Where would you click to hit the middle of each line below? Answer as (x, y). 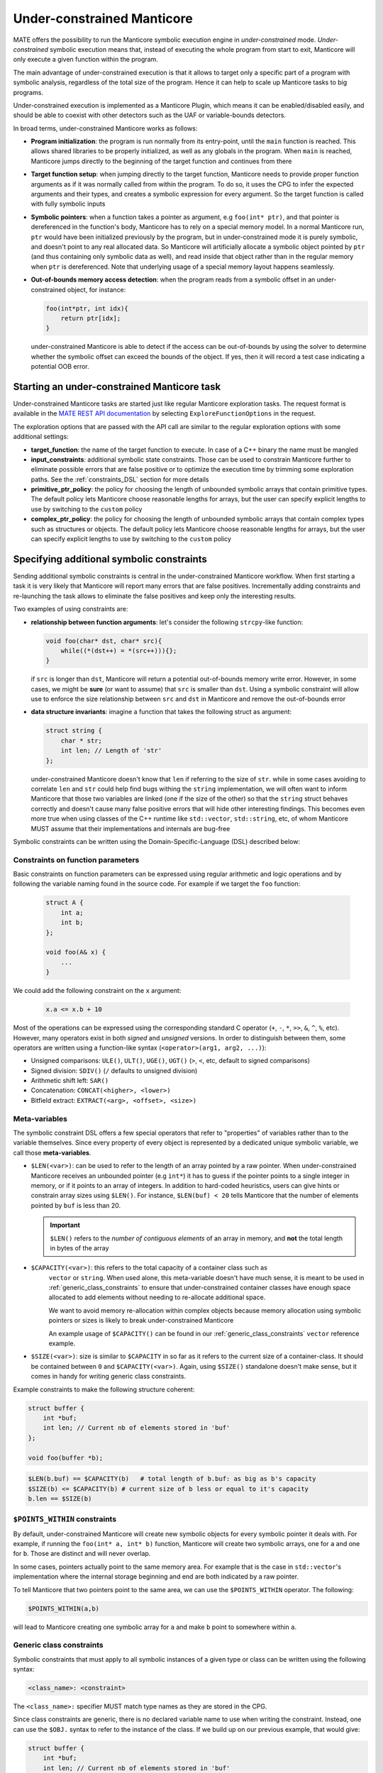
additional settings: (41, 437)
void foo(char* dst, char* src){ (104, 641)
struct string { (74, 731)
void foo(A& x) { (76, 952)
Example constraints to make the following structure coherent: (104, 1389)
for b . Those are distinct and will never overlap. (82, 1554)
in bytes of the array (79, 1247)
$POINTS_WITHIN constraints (65, 1519)
